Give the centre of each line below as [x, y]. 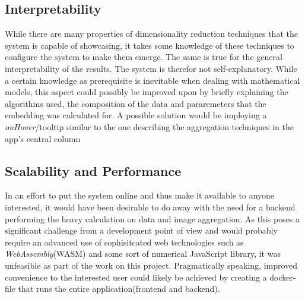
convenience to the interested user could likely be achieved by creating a [136, 277]
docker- [283, 277]
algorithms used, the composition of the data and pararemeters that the [136, 103]
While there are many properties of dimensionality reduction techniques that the [151, 34]
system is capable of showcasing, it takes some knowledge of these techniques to [150, 45]
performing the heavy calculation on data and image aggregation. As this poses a [152, 218]
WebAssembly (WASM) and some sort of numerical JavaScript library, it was [143, 254]
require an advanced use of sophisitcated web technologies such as [124, 242]
